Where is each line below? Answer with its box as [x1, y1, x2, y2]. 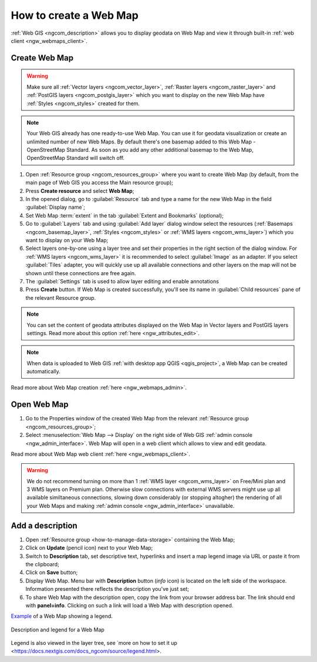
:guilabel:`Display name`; [25, 203, 85, 211]
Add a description [11, 520, 77, 530]
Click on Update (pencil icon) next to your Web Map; [25, 544, 153, 551]
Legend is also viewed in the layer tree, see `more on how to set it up [11, 640, 177, 647]
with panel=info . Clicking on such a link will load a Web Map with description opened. [25, 601, 234, 608]
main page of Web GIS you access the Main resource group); [25, 179, 173, 186]
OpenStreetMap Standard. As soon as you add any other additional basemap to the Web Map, [26, 146, 254, 153]
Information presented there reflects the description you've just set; [25, 586, 190, 593]
